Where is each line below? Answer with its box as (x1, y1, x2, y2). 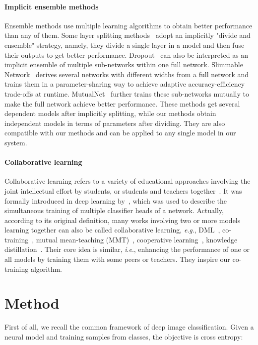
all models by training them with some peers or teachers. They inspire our (4, 254, 230, 264)
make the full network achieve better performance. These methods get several (4, 98, 240, 109)
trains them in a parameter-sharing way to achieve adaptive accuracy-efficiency (4, 79, 245, 89)
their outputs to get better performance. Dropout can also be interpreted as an (4, 49, 249, 60)
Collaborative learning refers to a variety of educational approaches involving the (4, 176, 251, 186)
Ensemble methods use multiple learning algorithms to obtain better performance (4, 20, 253, 30)
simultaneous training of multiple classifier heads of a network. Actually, (4, 205, 224, 216)
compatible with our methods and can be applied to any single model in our (4, 127, 236, 138)
